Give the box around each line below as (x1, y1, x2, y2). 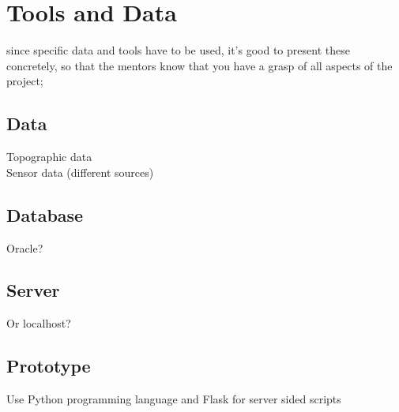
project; (6, 73, 43, 89)
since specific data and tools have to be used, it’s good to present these (6, 42, 350, 58)
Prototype (6, 354, 91, 378)
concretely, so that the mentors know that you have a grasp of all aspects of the (6, 57, 393, 73)
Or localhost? (6, 315, 71, 331)
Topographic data (6, 148, 92, 165)
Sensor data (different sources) (6, 163, 154, 180)
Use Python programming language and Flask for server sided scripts (6, 391, 341, 407)
